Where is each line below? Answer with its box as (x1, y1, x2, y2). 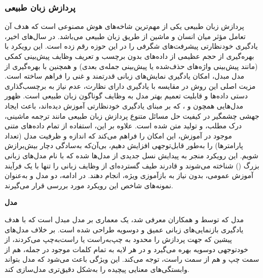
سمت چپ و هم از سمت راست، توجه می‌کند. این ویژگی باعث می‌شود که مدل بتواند (5, 254, 259, 264)
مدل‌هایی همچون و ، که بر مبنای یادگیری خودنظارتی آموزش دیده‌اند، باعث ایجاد (5, 100, 244, 111)
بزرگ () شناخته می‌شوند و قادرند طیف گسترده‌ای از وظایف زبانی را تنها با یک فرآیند (5, 160, 259, 170)
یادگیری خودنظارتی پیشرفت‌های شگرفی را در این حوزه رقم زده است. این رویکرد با (5, 41, 258, 51)
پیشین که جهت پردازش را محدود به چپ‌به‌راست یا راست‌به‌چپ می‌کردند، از (5, 234, 232, 245)
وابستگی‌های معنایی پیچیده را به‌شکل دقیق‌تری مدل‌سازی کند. (5, 263, 190, 274)
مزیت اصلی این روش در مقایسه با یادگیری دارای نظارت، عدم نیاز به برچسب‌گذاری (5, 80, 256, 91)
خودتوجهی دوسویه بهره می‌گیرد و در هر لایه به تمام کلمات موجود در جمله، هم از (5, 244, 248, 254)
